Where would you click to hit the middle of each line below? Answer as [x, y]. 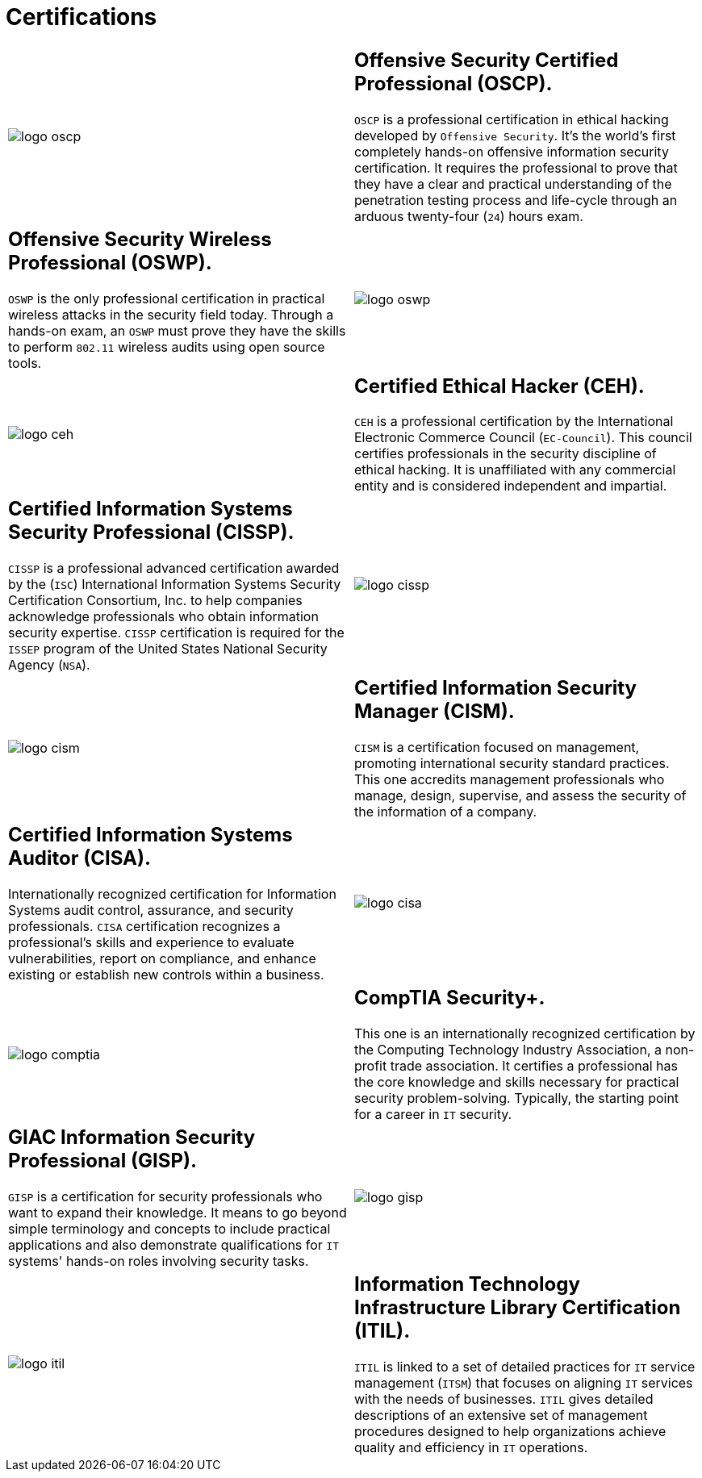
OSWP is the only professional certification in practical [167, 298]
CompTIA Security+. [450, 998]
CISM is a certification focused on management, [497, 747]
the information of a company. [446, 812]
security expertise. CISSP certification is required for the [176, 633]
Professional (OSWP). [110, 262]
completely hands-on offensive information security [512, 151]
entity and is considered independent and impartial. [511, 486]
